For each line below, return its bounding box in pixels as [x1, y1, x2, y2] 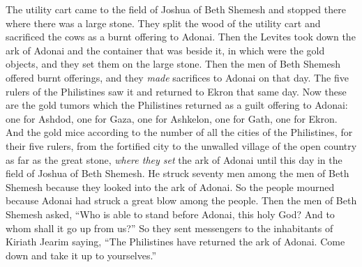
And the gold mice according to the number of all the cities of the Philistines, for [6, 125, 353, 139]
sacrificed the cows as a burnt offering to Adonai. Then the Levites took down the [6, 29, 356, 44]
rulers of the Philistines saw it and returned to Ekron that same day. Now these [6, 84, 347, 98]
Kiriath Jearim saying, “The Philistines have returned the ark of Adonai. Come [6, 234, 345, 249]
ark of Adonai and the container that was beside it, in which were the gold [6, 43, 325, 57]
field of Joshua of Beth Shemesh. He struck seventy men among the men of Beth [6, 166, 349, 181]
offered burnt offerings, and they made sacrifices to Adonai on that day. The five [6, 70, 349, 84]
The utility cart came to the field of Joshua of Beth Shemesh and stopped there [6, 2, 346, 16]
